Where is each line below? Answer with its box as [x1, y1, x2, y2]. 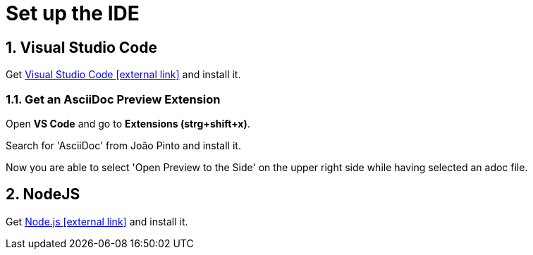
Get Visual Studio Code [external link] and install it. [6, 68, 241, 81]
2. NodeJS [6, 185, 80, 204]
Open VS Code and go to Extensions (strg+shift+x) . [6, 117, 250, 130]
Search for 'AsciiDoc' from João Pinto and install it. [6, 139, 241, 151]
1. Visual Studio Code [6, 38, 157, 56]
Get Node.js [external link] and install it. [6, 215, 188, 228]
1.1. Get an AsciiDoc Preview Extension [6, 92, 221, 106]
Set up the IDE [6, 1, 140, 25]
